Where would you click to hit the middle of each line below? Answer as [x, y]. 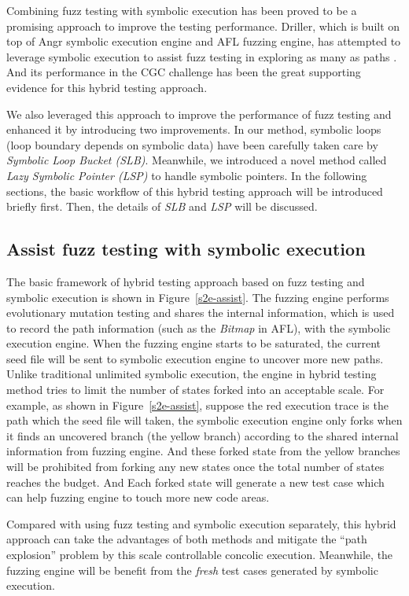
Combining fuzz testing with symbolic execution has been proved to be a [182, 10]
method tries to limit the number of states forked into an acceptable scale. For [195, 390]
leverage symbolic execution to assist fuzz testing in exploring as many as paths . [202, 56]
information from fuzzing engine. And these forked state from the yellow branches [203, 451]
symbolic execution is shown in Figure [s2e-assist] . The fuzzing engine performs [198, 297]
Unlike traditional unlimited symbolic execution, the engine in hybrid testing [192, 374]
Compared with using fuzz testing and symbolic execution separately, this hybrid [201, 523]
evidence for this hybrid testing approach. [107, 87]
